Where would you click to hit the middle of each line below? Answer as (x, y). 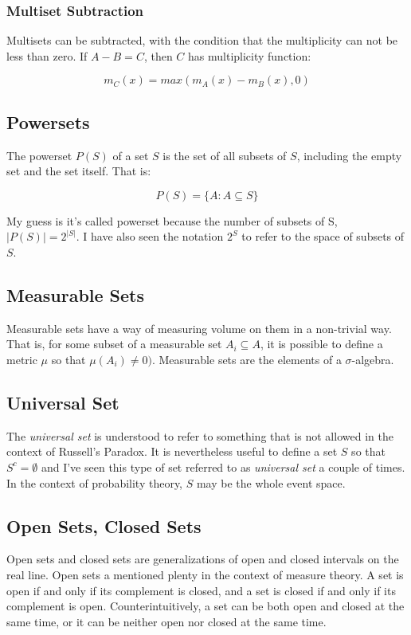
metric (22, 359)
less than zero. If (47, 55)
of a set (131, 155)
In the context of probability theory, (95, 482)
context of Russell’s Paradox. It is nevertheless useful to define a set (172, 451)
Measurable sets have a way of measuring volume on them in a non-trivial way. (199, 328)
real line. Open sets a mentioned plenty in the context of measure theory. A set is (205, 574)
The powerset (39, 155)
